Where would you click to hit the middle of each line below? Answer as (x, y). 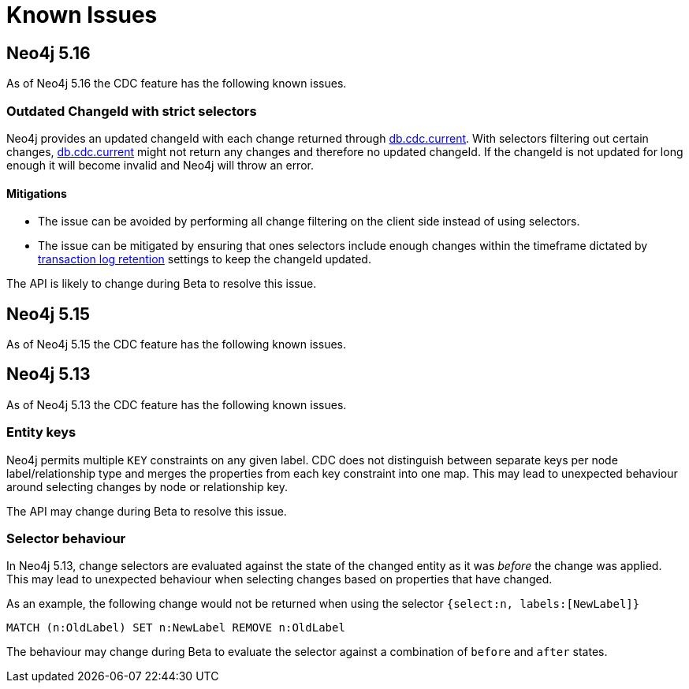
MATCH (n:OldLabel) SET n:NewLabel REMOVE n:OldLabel (176, 628)
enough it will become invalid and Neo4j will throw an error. (160, 165)
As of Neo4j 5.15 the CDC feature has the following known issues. (176, 344)
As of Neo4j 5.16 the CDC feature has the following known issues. (177, 84)
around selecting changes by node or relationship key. (147, 486)
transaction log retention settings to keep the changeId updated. (205, 259)
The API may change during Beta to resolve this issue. (147, 511)
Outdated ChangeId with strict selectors (132, 111)
